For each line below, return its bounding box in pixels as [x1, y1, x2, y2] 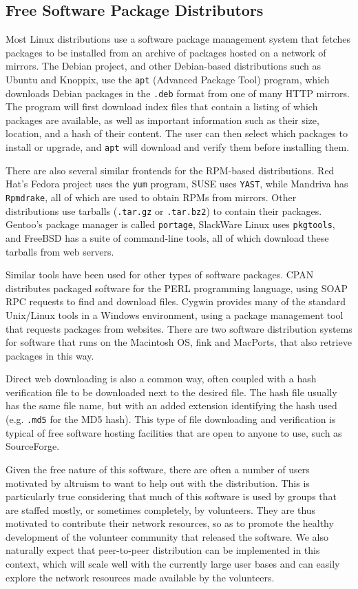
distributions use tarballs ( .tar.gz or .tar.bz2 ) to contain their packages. [6, 203, 322, 218]
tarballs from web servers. [6, 244, 114, 258]
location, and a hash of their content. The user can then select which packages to [6, 126, 348, 141]
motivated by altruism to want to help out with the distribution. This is [6, 475, 310, 490]
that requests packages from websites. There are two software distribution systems [6, 321, 352, 335]
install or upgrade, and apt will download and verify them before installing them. [6, 140, 350, 154]
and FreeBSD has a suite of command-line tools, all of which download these [6, 230, 329, 245]
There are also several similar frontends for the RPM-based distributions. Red [6, 163, 335, 177]
